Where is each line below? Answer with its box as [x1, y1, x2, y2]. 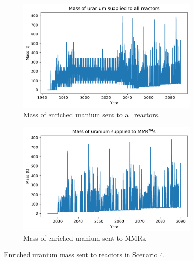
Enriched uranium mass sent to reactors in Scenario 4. [4, 249, 165, 259]
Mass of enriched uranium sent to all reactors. [23, 110, 160, 120]
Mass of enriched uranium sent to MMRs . [23, 233, 147, 243]
